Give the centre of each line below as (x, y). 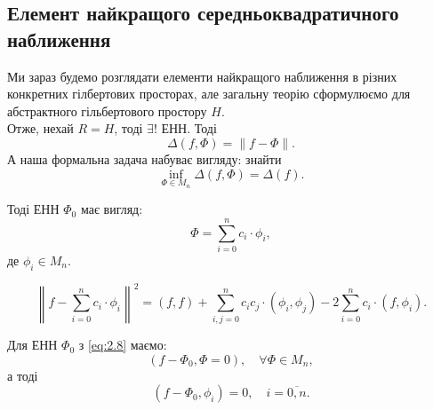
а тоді (23, 375)
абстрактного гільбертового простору (107, 110)
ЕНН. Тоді (189, 128)
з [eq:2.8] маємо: (123, 345)
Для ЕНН (32, 345)
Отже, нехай (40, 128)
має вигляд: (112, 209)
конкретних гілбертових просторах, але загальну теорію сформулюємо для (209, 94)
